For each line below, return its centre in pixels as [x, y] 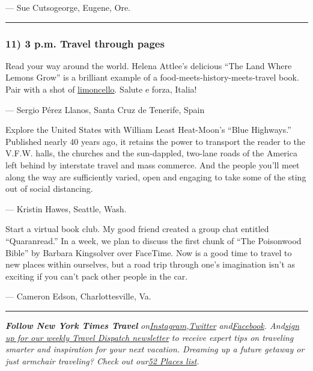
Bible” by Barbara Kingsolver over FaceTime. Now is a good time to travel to [149, 252]
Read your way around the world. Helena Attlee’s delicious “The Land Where [149, 65]
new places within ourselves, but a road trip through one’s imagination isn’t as [150, 264]
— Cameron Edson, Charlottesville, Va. [78, 296]
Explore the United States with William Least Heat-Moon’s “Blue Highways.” [148, 130]
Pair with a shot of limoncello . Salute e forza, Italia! [101, 89]
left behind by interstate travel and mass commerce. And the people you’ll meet [153, 164]
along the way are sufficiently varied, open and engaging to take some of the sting [156, 176]
